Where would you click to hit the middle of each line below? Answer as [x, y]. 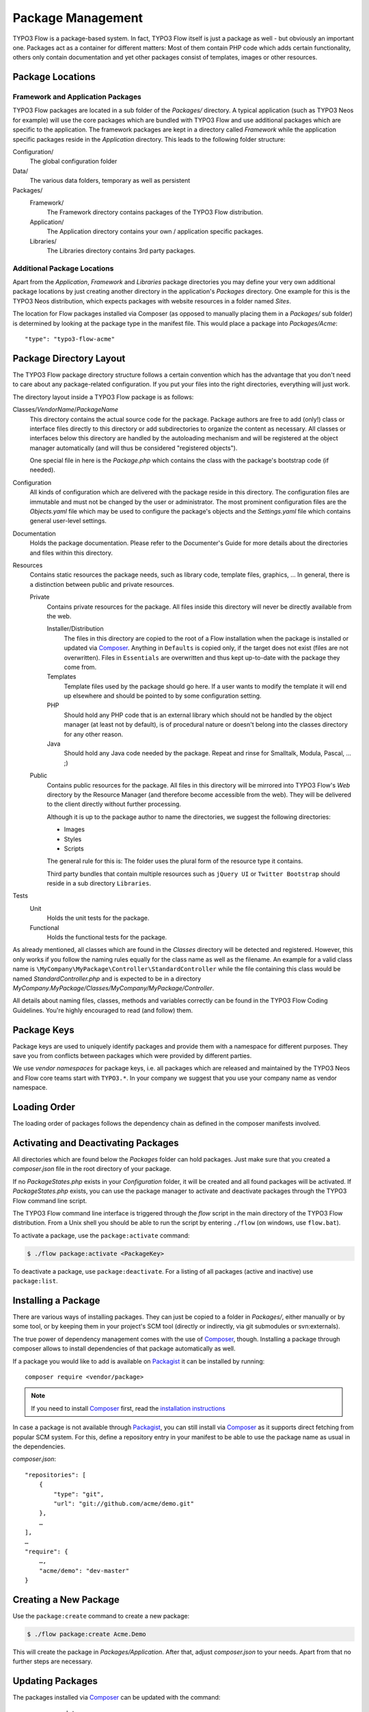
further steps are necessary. [53, 1661]
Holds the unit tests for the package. [98, 918]
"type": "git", [79, 1494]
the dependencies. [39, 1446]
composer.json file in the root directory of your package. [92, 1169]
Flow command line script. [50, 1200]
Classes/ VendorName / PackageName [66, 410]
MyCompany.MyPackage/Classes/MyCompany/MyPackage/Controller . [113, 988]
